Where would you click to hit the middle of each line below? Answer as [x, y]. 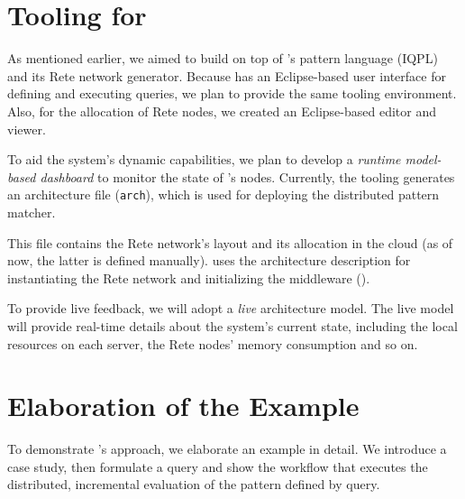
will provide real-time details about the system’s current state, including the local [232, 325]
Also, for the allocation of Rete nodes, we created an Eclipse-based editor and [222, 111]
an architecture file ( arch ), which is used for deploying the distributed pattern [223, 194]
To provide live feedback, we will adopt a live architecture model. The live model [231, 308]
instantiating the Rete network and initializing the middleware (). [189, 277]
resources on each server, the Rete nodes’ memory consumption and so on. [213, 343]
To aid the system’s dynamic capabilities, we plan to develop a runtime [204, 159]
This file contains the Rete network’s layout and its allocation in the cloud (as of [230, 242]
